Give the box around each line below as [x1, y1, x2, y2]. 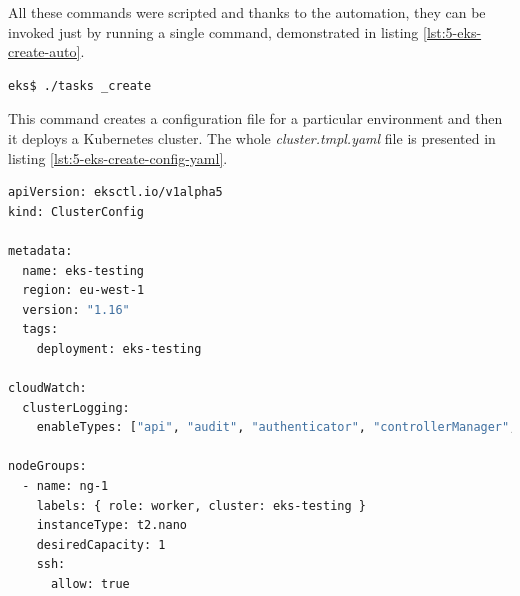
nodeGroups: [8, 459, 87, 474]
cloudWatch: [8, 381, 87, 396]
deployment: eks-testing [36, 341, 202, 356]
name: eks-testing [22, 263, 145, 278]
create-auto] [8, 41, 81, 62]
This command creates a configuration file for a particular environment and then [8, 108, 503, 129]
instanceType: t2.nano [36, 518, 187, 533]
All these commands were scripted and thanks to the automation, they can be [8, 2, 486, 22]
